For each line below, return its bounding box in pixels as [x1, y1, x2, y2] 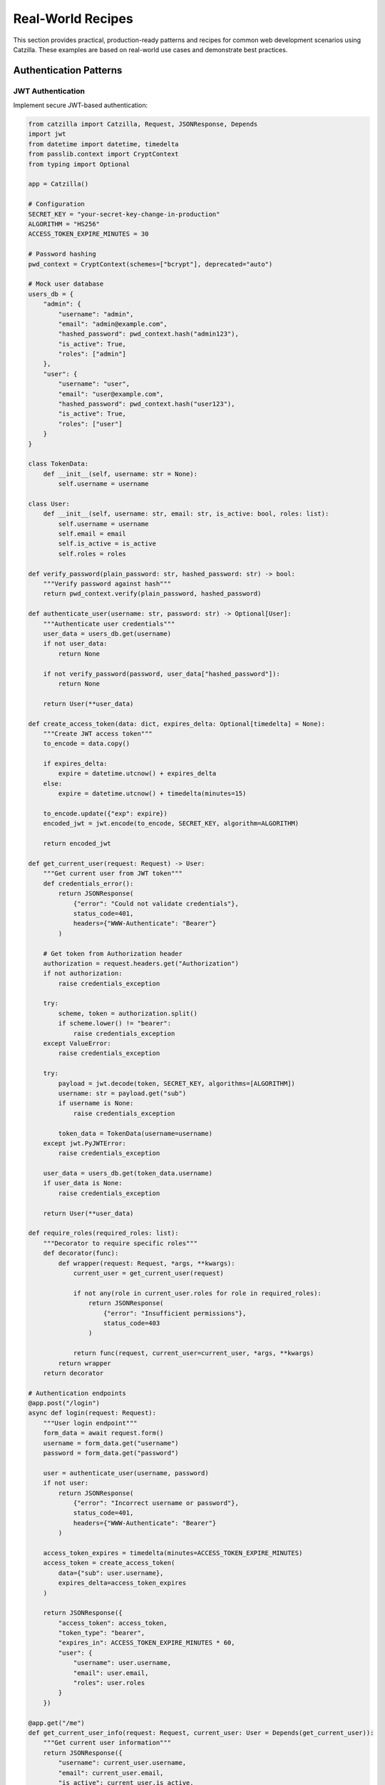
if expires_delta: [43, 760, 108, 768]
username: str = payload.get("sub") [58, 1089, 187, 1097]
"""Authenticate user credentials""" [43, 620, 175, 628]
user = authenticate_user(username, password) [43, 1469, 210, 1477]
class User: [28, 500, 71, 508]
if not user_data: [43, 640, 108, 648]
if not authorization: [43, 970, 123, 977]
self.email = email [58, 530, 126, 538]
